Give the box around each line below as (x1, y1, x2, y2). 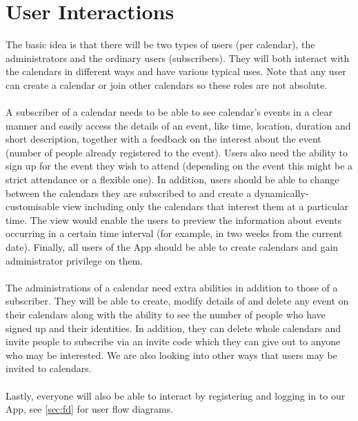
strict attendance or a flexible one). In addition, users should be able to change (6, 172, 339, 187)
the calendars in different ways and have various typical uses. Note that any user (6, 64, 346, 79)
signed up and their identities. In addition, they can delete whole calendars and (6, 320, 341, 335)
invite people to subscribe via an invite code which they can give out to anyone (6, 334, 341, 349)
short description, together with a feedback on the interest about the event (6, 132, 321, 146)
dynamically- (254, 185, 309, 200)
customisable (6, 199, 59, 214)
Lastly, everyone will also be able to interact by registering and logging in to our (6, 388, 346, 402)
